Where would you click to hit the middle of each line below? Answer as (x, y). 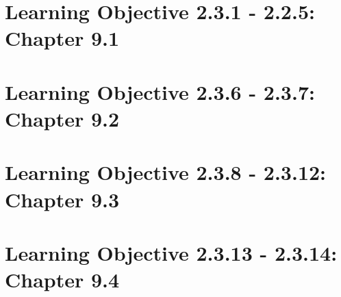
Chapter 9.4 (62, 280)
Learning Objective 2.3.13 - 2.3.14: (171, 252)
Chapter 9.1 (62, 38)
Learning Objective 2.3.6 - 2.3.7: (160, 91)
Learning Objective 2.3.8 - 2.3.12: (166, 172)
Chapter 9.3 (62, 199)
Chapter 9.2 (62, 118)
